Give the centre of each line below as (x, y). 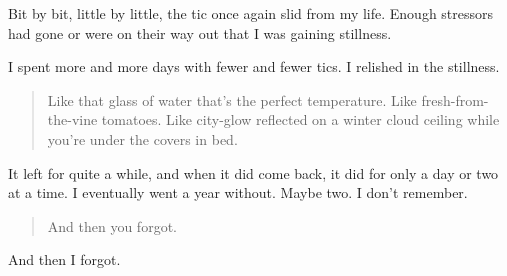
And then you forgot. (112, 225)
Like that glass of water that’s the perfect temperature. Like (232, 99)
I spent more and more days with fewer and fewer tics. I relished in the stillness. (254, 66)
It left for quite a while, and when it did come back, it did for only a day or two (253, 172)
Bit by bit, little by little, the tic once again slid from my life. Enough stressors (251, 13)
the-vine (72, 119)
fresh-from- (455, 99)
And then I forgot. (64, 259)
